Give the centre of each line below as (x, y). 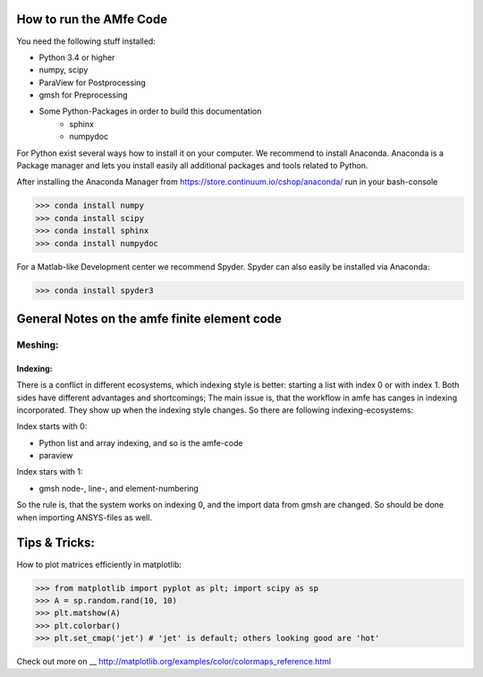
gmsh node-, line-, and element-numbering (119, 488)
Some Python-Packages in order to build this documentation (150, 111)
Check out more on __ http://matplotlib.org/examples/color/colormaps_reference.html (174, 662)
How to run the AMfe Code (92, 19)
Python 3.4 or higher (77, 57)
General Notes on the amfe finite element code (149, 318)
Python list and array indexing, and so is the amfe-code (141, 442)
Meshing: (38, 345)
